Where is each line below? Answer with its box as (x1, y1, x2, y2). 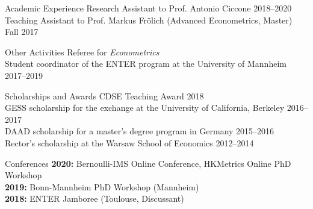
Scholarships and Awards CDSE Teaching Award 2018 (5, 89, 204, 102)
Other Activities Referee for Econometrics (5, 45, 160, 58)
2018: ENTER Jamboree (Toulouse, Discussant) (5, 192, 184, 205)
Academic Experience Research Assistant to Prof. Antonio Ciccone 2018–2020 (5, 2, 292, 14)
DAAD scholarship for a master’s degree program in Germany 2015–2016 (5, 125, 274, 137)
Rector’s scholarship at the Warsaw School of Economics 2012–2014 (5, 136, 254, 149)
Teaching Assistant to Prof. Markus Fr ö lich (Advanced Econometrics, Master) (5, 13, 293, 26)
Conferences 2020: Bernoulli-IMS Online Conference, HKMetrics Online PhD (5, 157, 291, 169)
